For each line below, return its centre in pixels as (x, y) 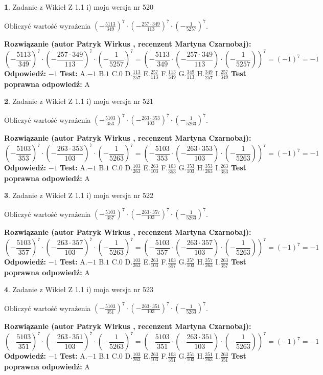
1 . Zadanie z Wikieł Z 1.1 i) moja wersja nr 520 (79, 7)
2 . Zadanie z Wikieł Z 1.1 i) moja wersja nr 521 (79, 101)
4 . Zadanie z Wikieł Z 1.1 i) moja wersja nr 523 (79, 289)
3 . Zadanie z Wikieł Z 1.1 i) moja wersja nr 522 (79, 195)
